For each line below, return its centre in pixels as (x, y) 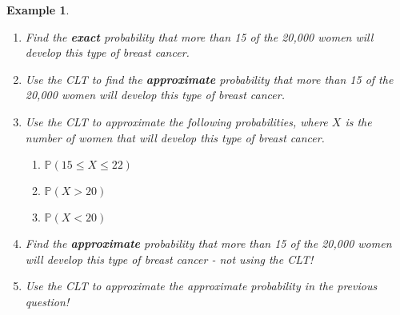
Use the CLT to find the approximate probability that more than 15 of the (209, 79)
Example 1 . (38, 10)
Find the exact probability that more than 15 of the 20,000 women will (199, 36)
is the (358, 121)
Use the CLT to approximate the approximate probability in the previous (201, 286)
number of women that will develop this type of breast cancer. (175, 137)
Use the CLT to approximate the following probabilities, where (176, 121)
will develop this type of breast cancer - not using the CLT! (169, 259)
